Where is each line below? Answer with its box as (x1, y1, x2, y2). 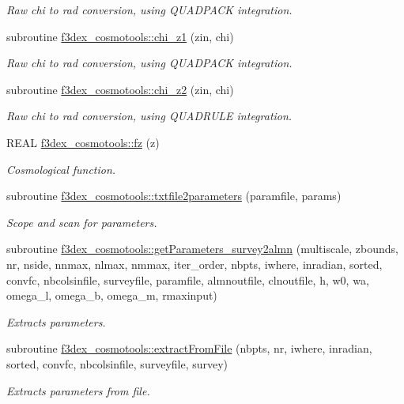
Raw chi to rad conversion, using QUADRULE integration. (6, 108, 293, 124)
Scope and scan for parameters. (6, 213, 157, 230)
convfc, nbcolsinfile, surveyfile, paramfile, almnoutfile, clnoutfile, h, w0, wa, (6, 271, 369, 288)
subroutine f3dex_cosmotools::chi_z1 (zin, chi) (6, 28, 234, 44)
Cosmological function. (6, 160, 116, 177)
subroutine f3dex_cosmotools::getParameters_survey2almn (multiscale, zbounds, (6, 240, 398, 257)
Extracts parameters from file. (6, 382, 150, 398)
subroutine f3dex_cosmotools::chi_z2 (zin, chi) (6, 81, 234, 97)
